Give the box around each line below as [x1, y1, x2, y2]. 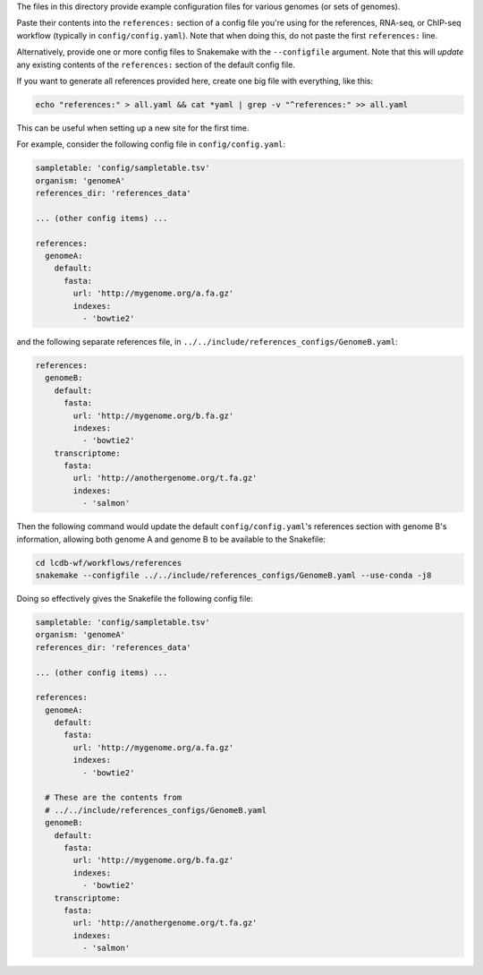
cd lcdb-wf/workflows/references [35, 558, 182, 568]
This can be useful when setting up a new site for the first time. [16, 122, 250, 133]
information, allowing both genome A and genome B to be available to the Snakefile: [16, 534, 326, 544]
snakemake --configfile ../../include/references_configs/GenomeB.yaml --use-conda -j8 [35, 570, 432, 580]
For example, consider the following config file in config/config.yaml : [16, 139, 286, 150]
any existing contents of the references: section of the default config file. [16, 59, 295, 70]
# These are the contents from [45, 792, 182, 803]
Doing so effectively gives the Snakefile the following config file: [16, 593, 254, 603]
